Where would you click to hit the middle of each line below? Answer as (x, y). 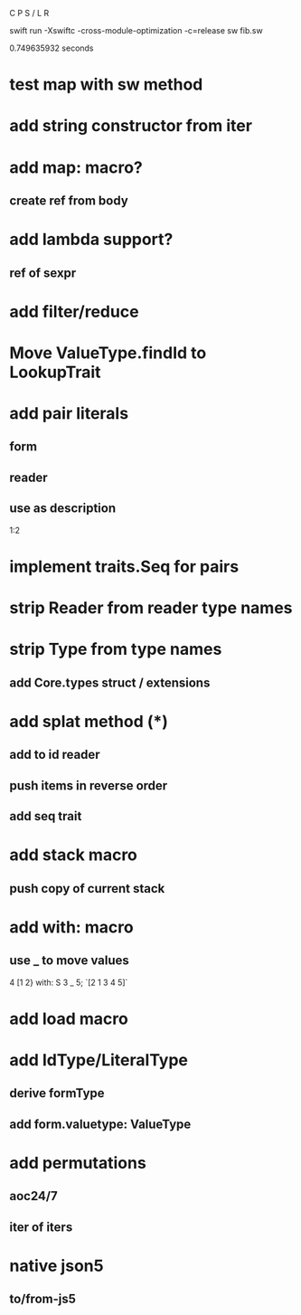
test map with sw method (106, 85)
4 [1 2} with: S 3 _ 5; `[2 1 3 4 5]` (69, 982)
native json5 (56, 1266)
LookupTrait (55, 372)
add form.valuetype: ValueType (100, 1124)
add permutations (78, 1163)
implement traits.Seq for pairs (124, 567)
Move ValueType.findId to (108, 353)
